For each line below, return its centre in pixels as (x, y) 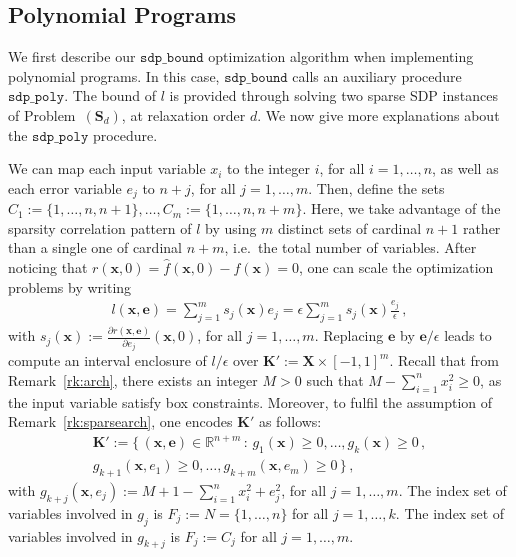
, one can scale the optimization (396, 267)
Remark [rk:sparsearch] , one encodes (120, 421)
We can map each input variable (107, 168)
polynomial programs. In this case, (114, 75)
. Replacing (349, 335)
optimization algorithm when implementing (341, 56)
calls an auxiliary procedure (377, 75)
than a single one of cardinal (95, 247)
